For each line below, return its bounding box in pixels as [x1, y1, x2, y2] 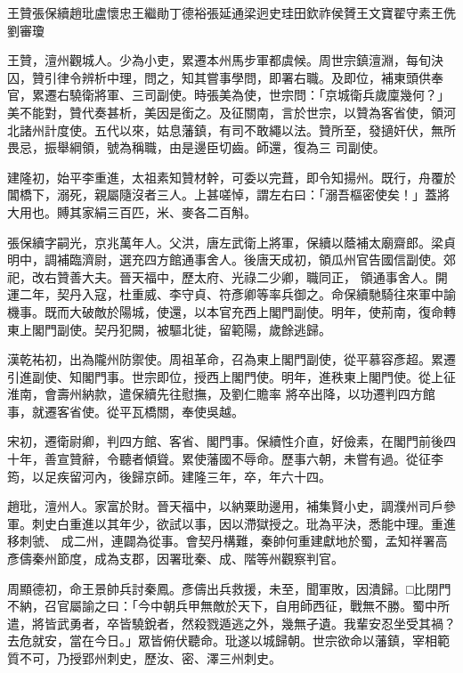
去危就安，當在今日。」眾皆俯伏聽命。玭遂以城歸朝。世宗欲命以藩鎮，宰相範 [7, 631, 450, 650]
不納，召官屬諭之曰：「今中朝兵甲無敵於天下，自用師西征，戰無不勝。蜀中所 [7, 596, 450, 615]
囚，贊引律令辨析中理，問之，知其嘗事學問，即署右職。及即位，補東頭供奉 [7, 68, 443, 86]
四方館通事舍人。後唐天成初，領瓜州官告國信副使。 [143, 250, 443, 269]
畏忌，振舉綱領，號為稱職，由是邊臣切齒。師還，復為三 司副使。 [7, 138, 386, 157]
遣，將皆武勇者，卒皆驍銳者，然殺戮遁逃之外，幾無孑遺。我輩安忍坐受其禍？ [7, 613, 456, 632]
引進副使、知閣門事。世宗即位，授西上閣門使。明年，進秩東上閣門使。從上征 [7, 367, 456, 385]
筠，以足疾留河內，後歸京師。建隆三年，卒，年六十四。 [7, 466, 331, 485]
